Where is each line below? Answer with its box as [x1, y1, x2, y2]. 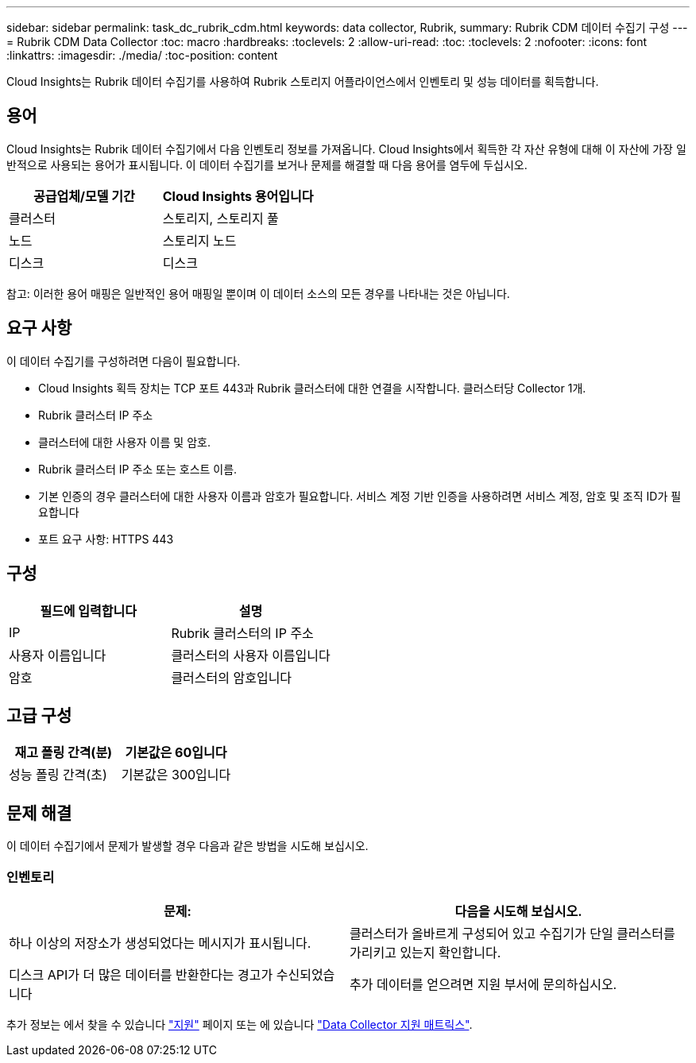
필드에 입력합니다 [40, 602, 137, 619]
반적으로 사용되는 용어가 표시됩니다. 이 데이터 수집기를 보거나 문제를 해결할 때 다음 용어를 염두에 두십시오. [6, 157, 528, 172]
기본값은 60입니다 [125, 744, 227, 761]
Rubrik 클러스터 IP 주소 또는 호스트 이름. [38, 462, 238, 476]
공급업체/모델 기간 [33, 187, 135, 204]
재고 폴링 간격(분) [14, 744, 113, 761]
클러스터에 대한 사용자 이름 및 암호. [38, 435, 211, 449]
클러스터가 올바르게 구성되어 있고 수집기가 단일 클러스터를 [350, 925, 675, 941]
